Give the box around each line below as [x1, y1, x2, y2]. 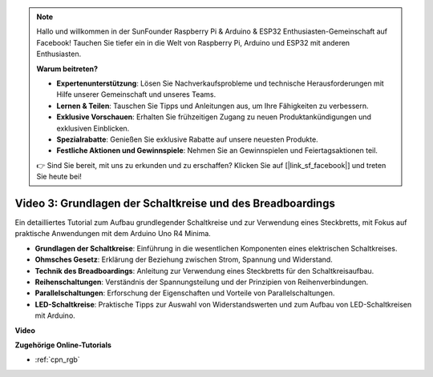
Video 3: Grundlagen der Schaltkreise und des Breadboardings [14, 196, 336, 210]
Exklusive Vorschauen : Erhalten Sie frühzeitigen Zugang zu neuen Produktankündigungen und [56, 112, 372, 122]
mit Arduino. [34, 311, 75, 320]
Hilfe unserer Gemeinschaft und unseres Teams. [56, 90, 216, 99]
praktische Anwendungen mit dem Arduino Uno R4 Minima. [14, 229, 212, 239]
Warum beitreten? [36, 64, 99, 74]
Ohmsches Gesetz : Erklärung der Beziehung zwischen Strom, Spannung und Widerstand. [34, 255, 333, 264]
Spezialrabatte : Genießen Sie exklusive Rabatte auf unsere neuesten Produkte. [56, 134, 318, 144]
